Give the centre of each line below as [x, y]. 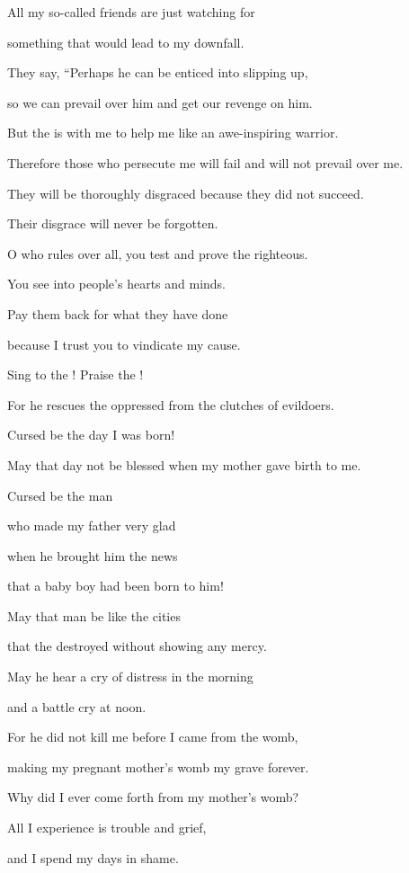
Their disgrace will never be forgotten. [113, 223]
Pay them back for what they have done [118, 313]
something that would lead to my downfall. [126, 42]
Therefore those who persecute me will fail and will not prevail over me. [205, 162]
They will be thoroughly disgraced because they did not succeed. [186, 193]
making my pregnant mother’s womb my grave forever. [158, 766]
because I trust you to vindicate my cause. [124, 344]
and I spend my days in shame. [93, 857]
